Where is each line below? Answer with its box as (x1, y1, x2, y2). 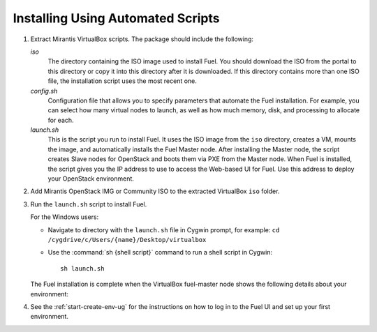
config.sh (30, 86, 58, 95)
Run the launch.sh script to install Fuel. (30, 199, 147, 209)
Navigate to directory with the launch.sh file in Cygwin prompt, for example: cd (47, 225, 280, 234)
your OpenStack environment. (47, 174, 134, 183)
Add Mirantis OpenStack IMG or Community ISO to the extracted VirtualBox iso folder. (30, 187, 280, 195)
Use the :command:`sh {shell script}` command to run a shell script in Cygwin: (47, 248, 272, 257)
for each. (47, 116, 74, 124)
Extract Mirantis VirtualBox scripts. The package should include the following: (30, 35, 254, 43)
